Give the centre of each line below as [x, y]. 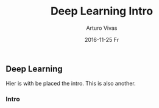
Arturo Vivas [102, 28]
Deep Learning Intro [102, 11]
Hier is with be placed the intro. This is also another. [71, 84]
